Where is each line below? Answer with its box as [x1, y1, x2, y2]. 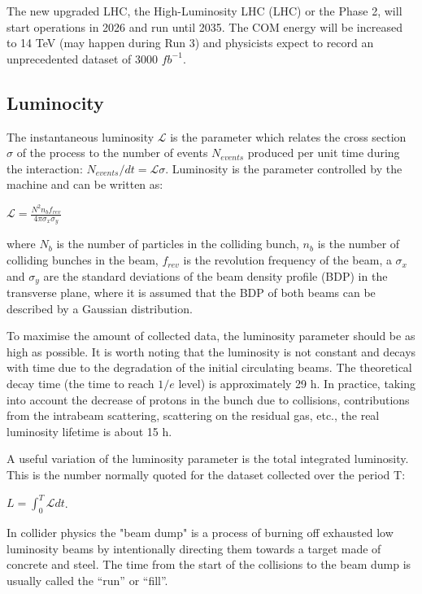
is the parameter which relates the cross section [170, 128, 407, 145]
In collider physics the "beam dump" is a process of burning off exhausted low [7, 523, 394, 540]
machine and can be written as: [7, 176, 163, 193]
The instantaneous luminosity [7, 128, 154, 145]
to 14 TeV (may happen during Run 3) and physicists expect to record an [7, 34, 374, 51]
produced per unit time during [247, 144, 400, 161]
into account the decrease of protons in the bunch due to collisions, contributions [7, 391, 410, 408]
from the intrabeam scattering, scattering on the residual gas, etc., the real [7, 407, 380, 424]
